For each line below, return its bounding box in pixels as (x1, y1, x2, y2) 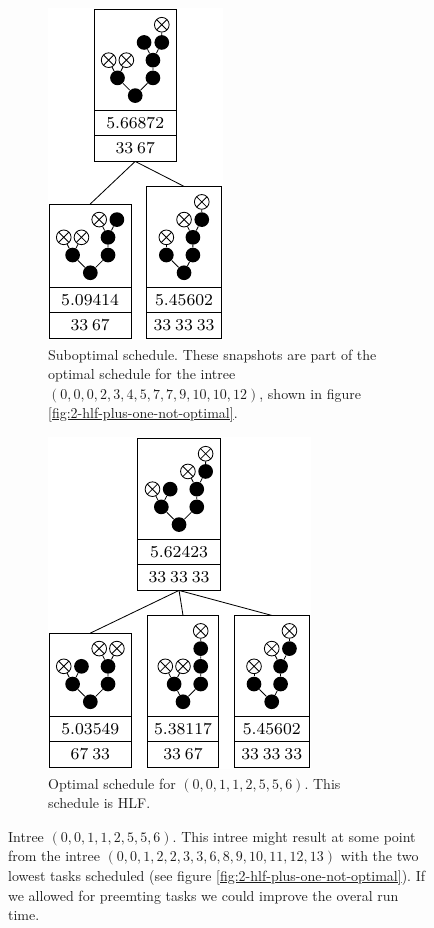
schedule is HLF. (48, 792, 151, 813)
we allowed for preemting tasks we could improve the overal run (8, 884, 399, 905)
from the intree (8, 845, 100, 866)
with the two (340, 845, 419, 866)
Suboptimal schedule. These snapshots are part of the (48, 343, 377, 364)
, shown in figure (259, 382, 361, 403)
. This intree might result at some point (172, 825, 416, 846)
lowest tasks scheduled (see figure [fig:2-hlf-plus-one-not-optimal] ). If (8, 864, 426, 885)
